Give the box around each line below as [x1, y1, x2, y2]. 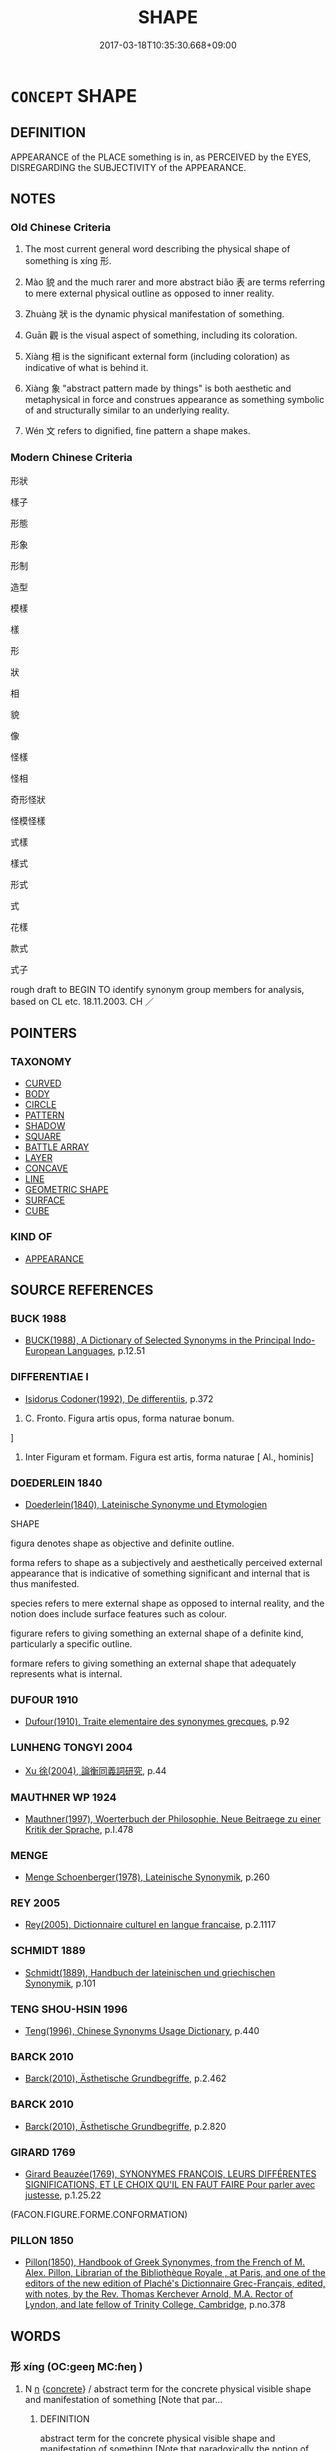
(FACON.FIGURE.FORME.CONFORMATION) [10, 2208, 188, 2220]
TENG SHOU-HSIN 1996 [10, 2002, 128, 2016]
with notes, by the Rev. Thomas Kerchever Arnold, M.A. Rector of [24, 2288, 294, 2300]
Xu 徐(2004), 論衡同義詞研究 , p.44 [24, 1764, 167, 1776]
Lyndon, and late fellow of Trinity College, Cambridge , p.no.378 [24, 2299, 286, 2311]
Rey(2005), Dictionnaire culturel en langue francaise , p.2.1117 [24, 1919, 277, 1931]
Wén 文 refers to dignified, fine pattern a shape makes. [24, 425, 251, 437]
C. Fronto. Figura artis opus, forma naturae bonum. [24, 1412, 235, 1424]
